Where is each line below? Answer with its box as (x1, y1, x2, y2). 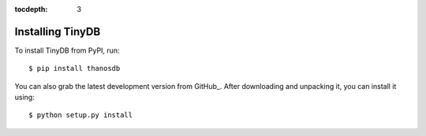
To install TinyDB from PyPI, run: (14, 46, 120, 55)
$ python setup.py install (28, 111, 133, 119)
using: (14, 93, 35, 102)
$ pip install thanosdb (28, 64, 121, 73)
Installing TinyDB (14, 24, 101, 39)
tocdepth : (14, 5, 48, 13)
